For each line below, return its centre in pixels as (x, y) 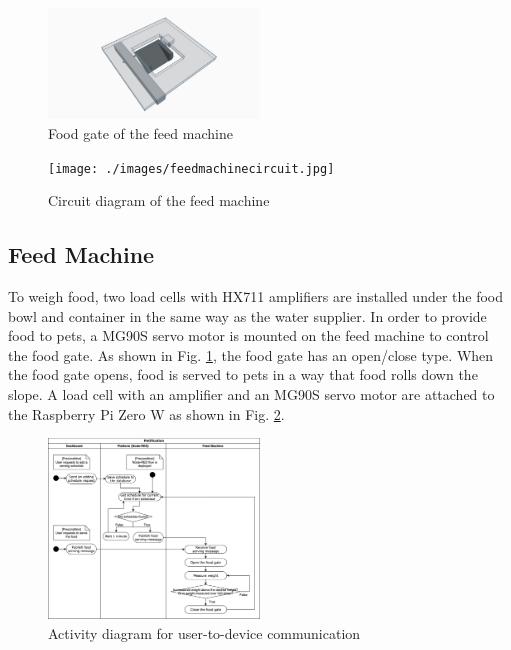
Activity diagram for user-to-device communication (204, 632)
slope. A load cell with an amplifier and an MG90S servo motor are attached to (251, 393)
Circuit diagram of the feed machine (159, 200)
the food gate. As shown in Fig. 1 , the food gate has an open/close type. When (251, 354)
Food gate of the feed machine (140, 132)
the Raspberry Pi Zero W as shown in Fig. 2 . (146, 413)
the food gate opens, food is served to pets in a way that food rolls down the (243, 374)
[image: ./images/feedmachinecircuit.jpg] (191, 168)
